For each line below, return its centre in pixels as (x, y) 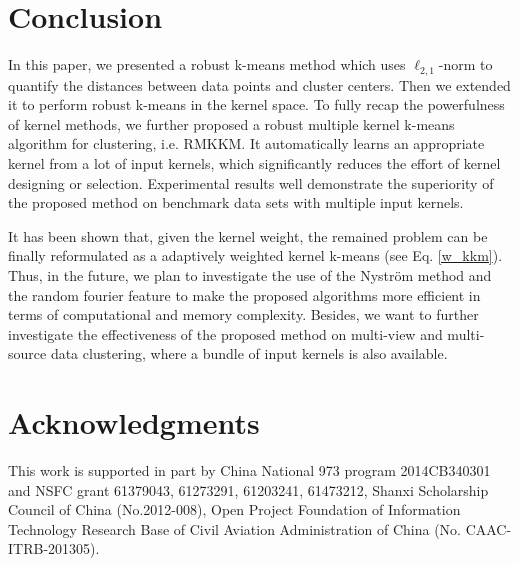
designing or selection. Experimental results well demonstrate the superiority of (251, 182)
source (27, 353)
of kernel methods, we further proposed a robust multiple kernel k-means (231, 123)
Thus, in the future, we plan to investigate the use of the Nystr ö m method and (250, 274)
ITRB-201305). (54, 548)
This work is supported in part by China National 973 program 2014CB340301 (249, 470)
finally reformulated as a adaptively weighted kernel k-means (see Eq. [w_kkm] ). (255, 255)
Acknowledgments (134, 422)
